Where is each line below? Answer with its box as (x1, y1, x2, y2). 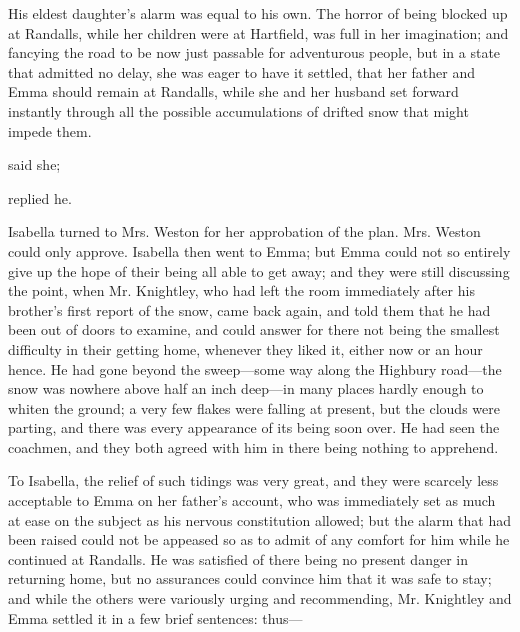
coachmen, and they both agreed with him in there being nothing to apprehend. (8, 436, 499, 457)
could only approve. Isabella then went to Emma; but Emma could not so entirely (8, 240, 511, 261)
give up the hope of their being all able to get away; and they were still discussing (8, 260, 510, 281)
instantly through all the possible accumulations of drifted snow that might (8, 100, 469, 121)
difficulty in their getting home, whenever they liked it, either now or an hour (8, 338, 483, 359)
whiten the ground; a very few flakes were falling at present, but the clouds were (8, 397, 500, 418)
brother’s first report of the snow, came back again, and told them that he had (8, 299, 491, 320)
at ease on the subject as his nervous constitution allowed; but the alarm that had (8, 509, 511, 530)
